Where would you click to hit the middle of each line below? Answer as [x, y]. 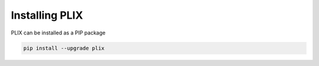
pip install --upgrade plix [64, 48]
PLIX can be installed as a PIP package [58, 33]
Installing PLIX [47, 15]
